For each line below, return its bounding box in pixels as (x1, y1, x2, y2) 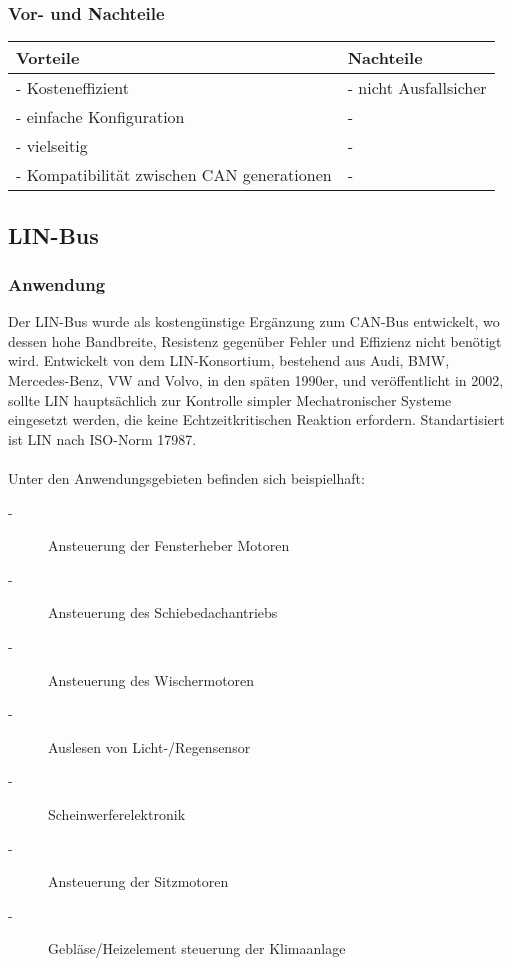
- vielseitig (16, 134, 88, 158)
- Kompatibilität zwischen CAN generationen (16, 163, 332, 187)
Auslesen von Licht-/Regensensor (48, 736, 251, 757)
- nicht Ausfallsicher (347, 76, 487, 100)
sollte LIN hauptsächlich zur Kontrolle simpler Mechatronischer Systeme (8, 389, 452, 410)
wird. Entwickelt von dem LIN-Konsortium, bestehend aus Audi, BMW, (8, 350, 450, 371)
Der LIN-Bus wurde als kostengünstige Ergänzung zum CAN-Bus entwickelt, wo (8, 311, 500, 332)
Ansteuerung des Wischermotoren (48, 669, 255, 690)
